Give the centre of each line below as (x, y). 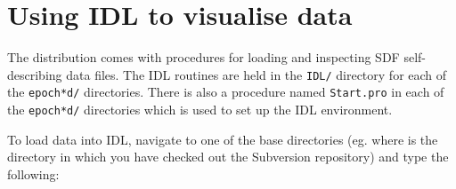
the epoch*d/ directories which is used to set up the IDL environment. (200, 110)
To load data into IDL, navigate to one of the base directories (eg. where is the (223, 139)
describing (35, 74)
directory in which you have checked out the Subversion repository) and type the (228, 157)
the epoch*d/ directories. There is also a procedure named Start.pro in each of (226, 92)
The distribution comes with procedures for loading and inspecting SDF (204, 57)
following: (33, 173)
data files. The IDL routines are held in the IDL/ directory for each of (256, 74)
